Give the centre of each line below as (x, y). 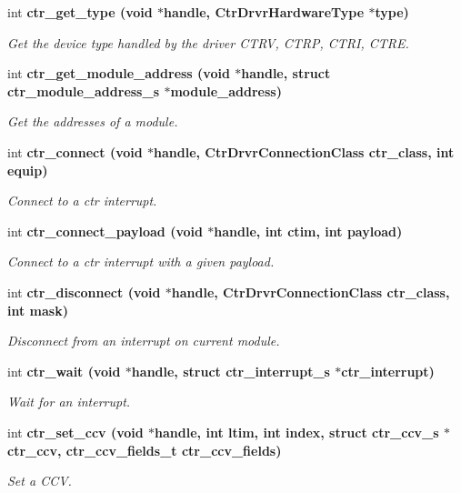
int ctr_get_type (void (80, 12)
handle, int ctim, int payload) (308, 231)
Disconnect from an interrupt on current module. (144, 341)
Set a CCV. (40, 481)
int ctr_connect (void (75, 151)
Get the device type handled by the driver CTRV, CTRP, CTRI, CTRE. (208, 42)
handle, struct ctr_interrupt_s (230, 371)
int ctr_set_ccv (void (75, 432)
